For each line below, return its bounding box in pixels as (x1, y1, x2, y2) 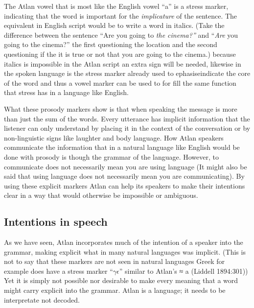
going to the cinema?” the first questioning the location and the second (4, 39, 217, 49)
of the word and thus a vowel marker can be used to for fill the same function (4, 77, 236, 88)
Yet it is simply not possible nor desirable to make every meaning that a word (4, 275, 238, 285)
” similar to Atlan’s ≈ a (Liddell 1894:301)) (119, 265, 248, 276)
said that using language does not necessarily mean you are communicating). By (4, 171, 245, 181)
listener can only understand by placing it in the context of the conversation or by (4, 123, 251, 133)
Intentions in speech (4, 214, 108, 229)
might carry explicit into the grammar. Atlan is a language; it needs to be (4, 285, 226, 295)
